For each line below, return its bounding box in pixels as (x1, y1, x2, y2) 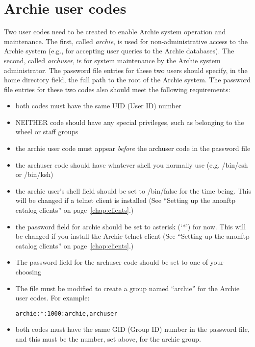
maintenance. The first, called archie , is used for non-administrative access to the (4, 36, 248, 46)
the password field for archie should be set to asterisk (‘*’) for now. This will (15, 221, 246, 231)
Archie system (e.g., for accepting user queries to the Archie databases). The (4, 46, 234, 56)
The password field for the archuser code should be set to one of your (15, 257, 224, 267)
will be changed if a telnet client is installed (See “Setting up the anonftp (15, 195, 235, 205)
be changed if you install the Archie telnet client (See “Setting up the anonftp (15, 231, 250, 241)
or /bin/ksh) (15, 169, 53, 179)
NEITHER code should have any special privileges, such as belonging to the (15, 117, 244, 127)
